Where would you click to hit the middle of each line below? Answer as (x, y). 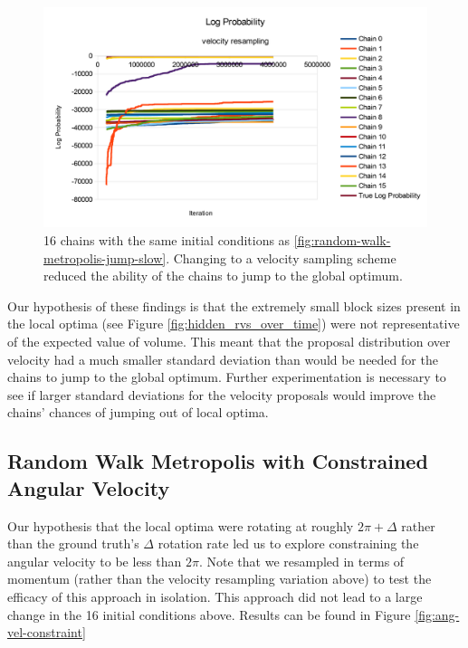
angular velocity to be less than (95, 561)
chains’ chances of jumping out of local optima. (138, 412)
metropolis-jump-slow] (105, 257)
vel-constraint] (47, 632)
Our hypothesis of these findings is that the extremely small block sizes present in (234, 305)
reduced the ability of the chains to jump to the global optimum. (223, 276)
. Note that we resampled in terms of (301, 561)
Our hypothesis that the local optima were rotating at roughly (181, 525)
